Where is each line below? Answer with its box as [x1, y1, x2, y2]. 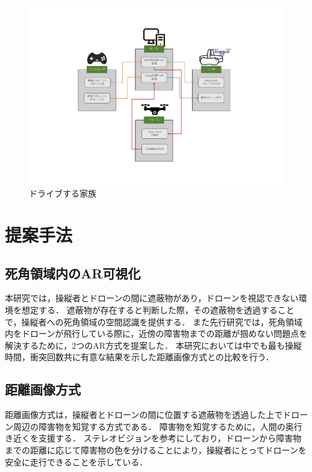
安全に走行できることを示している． [5, 455, 148, 468]
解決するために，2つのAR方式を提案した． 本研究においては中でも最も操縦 [5, 339, 302, 351]
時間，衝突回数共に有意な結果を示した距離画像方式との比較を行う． [5, 351, 274, 363]
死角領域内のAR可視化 [5, 263, 141, 282]
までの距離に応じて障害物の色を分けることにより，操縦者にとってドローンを [5, 443, 307, 456]
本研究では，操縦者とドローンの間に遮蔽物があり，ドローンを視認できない [5, 292, 299, 304]
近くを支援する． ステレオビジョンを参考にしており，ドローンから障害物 [13, 432, 302, 444]
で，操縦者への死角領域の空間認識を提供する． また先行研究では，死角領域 [5, 315, 303, 328]
